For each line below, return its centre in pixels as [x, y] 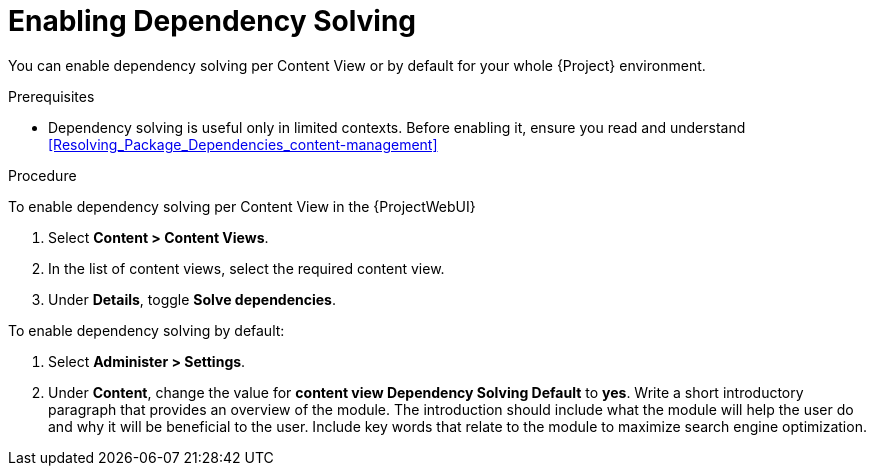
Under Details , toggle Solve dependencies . [192, 299]
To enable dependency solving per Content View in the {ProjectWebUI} [242, 206]
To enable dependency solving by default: [146, 330]
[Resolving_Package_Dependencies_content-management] [243, 144]
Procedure [42, 175]
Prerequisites [51, 96]
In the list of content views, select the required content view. [246, 268]
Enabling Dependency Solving [212, 21]
